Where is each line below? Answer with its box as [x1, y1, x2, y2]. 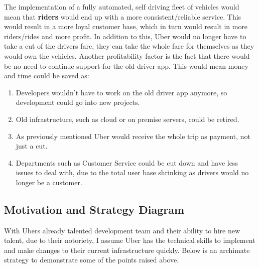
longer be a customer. [16, 177, 82, 187]
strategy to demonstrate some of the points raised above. [4, 254, 179, 265]
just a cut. [16, 141, 48, 151]
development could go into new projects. [16, 97, 140, 107]
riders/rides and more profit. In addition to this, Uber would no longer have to [4, 31, 246, 41]
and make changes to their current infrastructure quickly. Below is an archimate [4, 244, 250, 255]
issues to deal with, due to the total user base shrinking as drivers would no [16, 167, 249, 178]
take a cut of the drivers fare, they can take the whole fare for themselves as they [4, 41, 254, 51]
